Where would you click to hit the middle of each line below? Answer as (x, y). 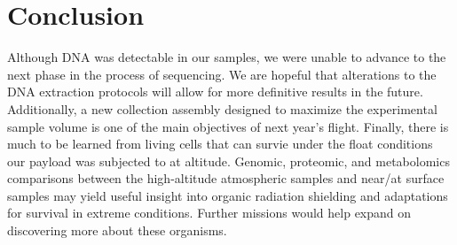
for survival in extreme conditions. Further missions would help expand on (209, 213)
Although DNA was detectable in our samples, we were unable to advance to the (227, 57)
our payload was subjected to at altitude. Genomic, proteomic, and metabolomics (228, 161)
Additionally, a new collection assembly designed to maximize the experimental (222, 108)
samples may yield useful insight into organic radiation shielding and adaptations (228, 195)
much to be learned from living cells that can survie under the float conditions (220, 144)
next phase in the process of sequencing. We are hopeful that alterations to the (222, 74)
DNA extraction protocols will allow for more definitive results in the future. (215, 92)
